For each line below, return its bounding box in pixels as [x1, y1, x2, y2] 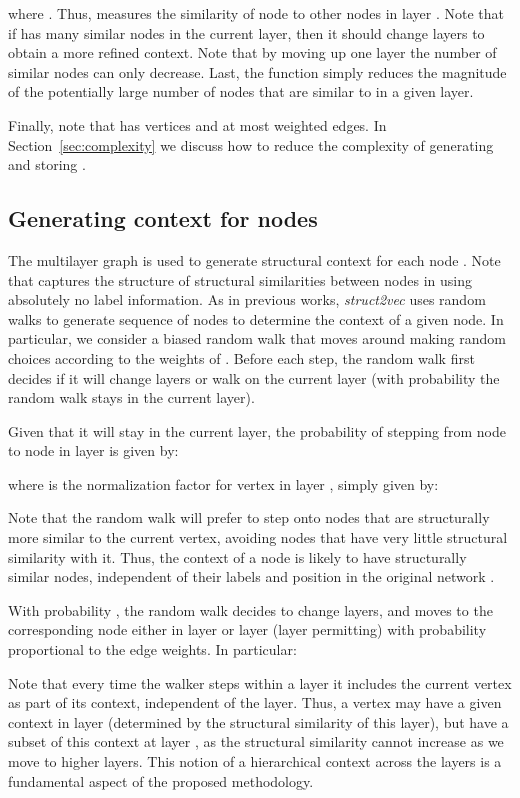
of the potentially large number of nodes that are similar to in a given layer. [8, 81, 474, 102]
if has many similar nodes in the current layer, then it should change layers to [8, 22, 485, 43]
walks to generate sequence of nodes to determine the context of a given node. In [8, 308, 504, 329]
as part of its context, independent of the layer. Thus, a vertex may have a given [8, 692, 502, 713]
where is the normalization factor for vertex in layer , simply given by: [8, 473, 439, 494]
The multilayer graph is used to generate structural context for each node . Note [8, 249, 501, 270]
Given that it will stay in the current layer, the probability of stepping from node [8, 420, 506, 441]
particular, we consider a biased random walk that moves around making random [8, 328, 506, 349]
